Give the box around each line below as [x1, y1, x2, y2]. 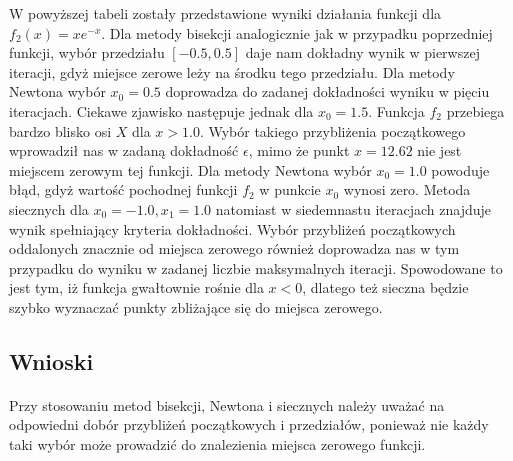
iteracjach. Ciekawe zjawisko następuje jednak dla [9, 100, 314, 121]
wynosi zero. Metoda [343, 179, 471, 200]
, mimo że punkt [248, 140, 350, 161]
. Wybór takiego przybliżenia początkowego [199, 120, 466, 141]
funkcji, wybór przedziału [9, 42, 165, 63]
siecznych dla [9, 198, 89, 219]
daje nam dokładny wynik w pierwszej [245, 42, 480, 63]
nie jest [417, 140, 462, 161]
